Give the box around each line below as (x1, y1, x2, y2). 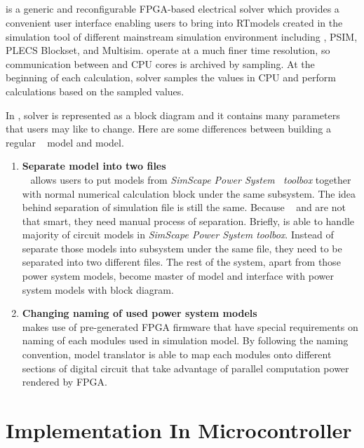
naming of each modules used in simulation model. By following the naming (22, 333, 349, 348)
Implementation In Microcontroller (6, 416, 352, 444)
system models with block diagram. (22, 282, 174, 297)
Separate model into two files (22, 158, 166, 173)
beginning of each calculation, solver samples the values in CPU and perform (6, 70, 336, 85)
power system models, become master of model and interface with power (22, 269, 334, 283)
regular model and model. (6, 135, 124, 149)
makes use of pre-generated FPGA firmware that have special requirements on (22, 319, 358, 334)
